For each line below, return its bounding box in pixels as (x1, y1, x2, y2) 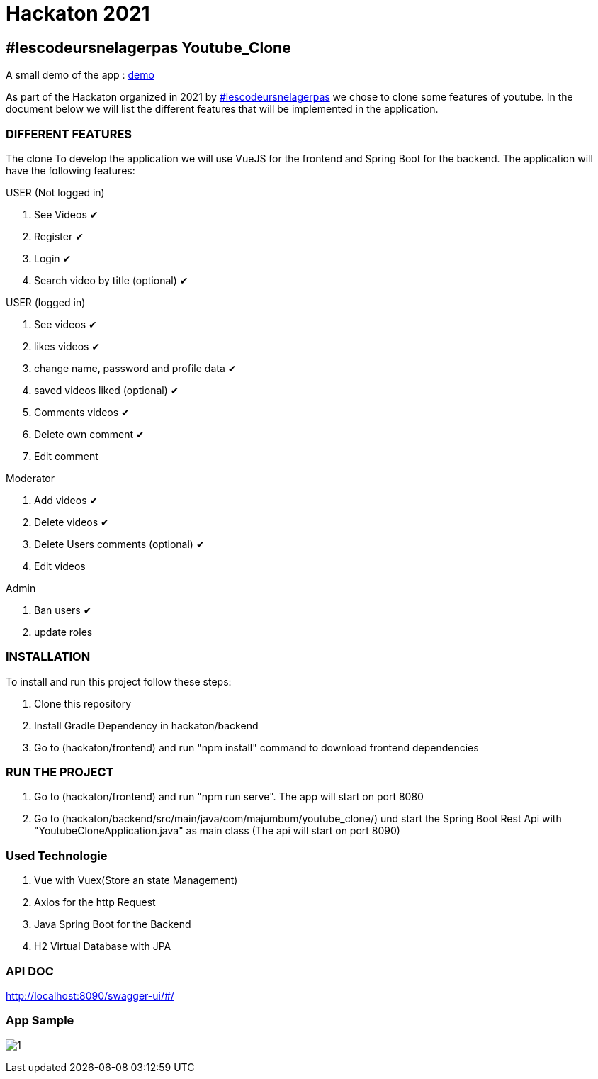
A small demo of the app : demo (6, 69, 154, 82)
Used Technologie (6, 848, 108, 863)
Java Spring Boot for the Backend (34, 918, 191, 931)
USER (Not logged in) (6, 186, 105, 199)
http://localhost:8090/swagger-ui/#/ (6, 989, 174, 1002)
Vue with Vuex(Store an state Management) (34, 874, 238, 887)
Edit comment (34, 449, 98, 462)
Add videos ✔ (34, 493, 98, 506)
